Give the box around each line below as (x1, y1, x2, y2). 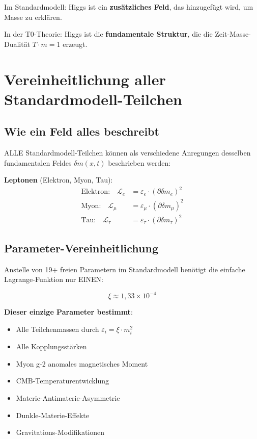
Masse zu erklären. (4, 11, 62, 22)
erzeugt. (63, 38, 88, 49)
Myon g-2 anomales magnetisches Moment (16, 358, 148, 369)
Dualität (4, 38, 31, 49)
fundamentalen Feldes (4, 157, 72, 168)
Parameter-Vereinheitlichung (4, 240, 159, 255)
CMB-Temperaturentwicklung (16, 375, 109, 386)
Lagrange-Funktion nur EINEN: (4, 274, 103, 285)
